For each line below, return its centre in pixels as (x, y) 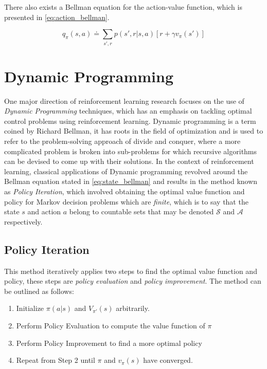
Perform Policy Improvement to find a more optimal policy (109, 343)
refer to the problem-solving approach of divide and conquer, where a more (122, 141)
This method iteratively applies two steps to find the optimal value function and (131, 271)
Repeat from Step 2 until (56, 360)
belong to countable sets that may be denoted (141, 211)
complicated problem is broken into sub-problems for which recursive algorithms (131, 151)
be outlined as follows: (39, 291)
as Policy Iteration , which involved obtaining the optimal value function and (124, 191)
